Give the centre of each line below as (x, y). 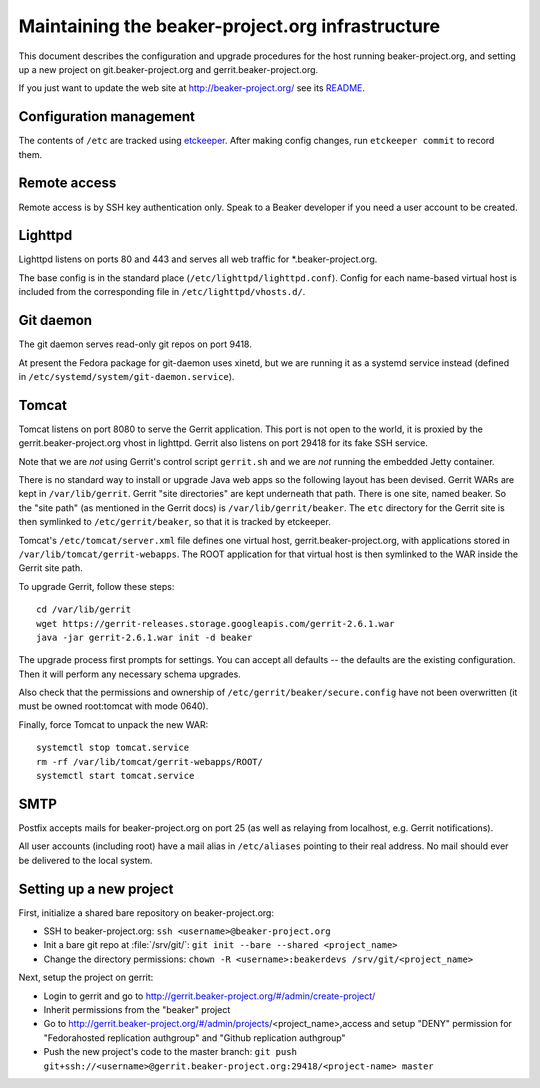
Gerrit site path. (51, 568)
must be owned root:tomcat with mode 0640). (113, 706)
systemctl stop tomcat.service (113, 748)
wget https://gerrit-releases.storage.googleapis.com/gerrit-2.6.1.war (215, 623)
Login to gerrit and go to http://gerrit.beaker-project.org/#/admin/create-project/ (209, 996)
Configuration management (106, 116)
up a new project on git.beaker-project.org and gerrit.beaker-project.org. (168, 69)
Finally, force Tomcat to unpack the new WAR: (113, 724)
